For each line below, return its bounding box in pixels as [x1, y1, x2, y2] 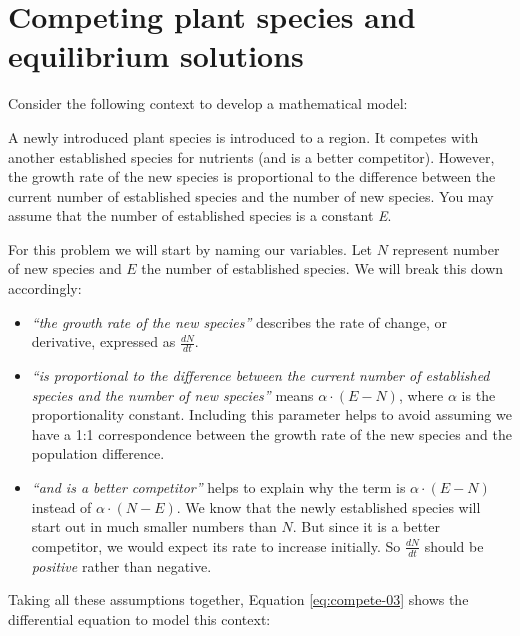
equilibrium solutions [8, 35, 304, 76]
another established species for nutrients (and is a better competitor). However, [8, 146, 495, 167]
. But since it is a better [292, 516, 441, 537]
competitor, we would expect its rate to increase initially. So [31, 535, 401, 556]
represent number [392, 238, 500, 259]
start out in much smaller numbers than [31, 516, 277, 537]
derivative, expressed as [31, 331, 176, 352]
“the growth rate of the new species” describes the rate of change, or [31, 311, 448, 332]
